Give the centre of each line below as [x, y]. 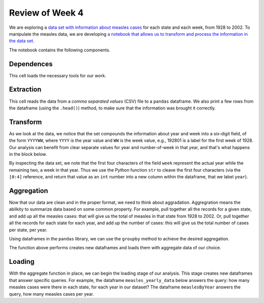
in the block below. [28, 154]
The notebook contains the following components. [60, 50]
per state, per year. [28, 230]
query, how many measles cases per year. [52, 294]
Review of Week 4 [46, 13]
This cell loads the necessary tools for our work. [58, 75]
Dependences [31, 64]
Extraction [25, 90]
